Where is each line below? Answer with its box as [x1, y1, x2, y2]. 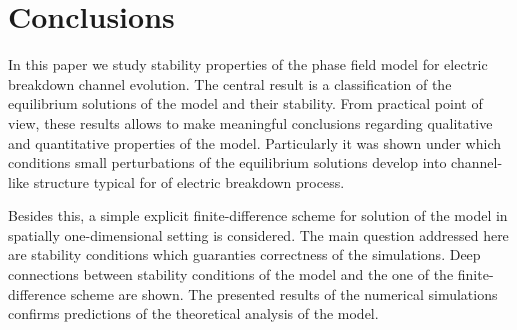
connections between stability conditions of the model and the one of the [8, 264, 454, 285]
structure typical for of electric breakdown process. [33, 171, 345, 192]
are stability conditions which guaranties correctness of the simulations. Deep [8, 244, 481, 265]
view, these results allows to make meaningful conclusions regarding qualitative [8, 112, 493, 133]
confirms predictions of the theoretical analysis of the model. [8, 303, 379, 324]
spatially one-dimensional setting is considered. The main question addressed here [8, 224, 509, 245]
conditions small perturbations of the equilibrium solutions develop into [8, 152, 447, 173]
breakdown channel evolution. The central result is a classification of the [8, 73, 452, 94]
